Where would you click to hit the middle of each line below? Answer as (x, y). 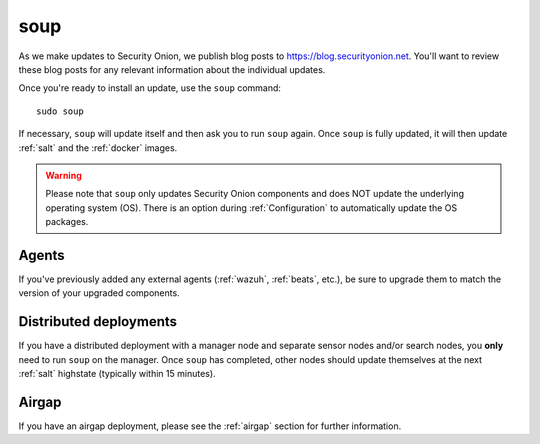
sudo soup (60, 111)
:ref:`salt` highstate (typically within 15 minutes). (117, 374)
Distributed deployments (98, 321)
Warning (63, 175)
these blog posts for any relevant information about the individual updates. (172, 69)
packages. (67, 222)
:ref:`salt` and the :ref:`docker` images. (98, 147)
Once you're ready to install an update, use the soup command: (150, 88)
